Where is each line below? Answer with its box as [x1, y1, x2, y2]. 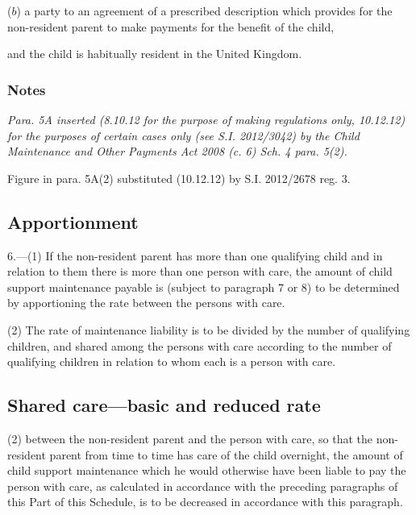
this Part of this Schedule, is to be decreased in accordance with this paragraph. [7, 493, 403, 510]
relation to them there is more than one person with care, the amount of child [7, 263, 393, 280]
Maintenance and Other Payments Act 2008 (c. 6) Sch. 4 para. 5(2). [7, 143, 347, 160]
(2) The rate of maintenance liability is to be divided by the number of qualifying [7, 321, 410, 338]
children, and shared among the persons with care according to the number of [7, 337, 392, 354]
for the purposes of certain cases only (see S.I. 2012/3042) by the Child [7, 127, 360, 143]
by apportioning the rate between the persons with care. [7, 294, 285, 311]
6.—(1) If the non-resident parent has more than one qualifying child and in [7, 247, 383, 264]
